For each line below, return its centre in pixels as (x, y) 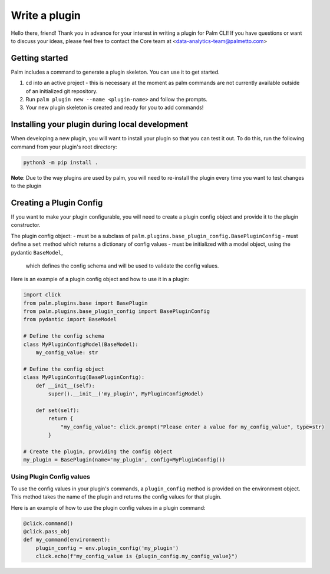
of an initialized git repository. (62, 91)
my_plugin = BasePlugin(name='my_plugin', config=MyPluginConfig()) (124, 460)
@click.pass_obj (47, 531)
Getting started (39, 58)
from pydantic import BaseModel (70, 319)
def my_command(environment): (67, 540)
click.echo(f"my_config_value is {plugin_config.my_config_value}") (137, 556)
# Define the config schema (64, 336)
